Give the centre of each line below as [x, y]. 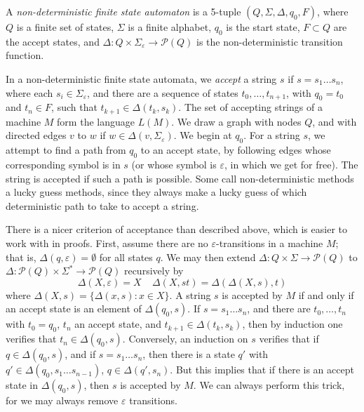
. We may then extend [208, 257]
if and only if [326, 294]
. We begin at [203, 135]
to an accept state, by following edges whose [236, 150]
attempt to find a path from [66, 150]
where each [29, 92]
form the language [96, 121]
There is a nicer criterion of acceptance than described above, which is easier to [176, 229]
